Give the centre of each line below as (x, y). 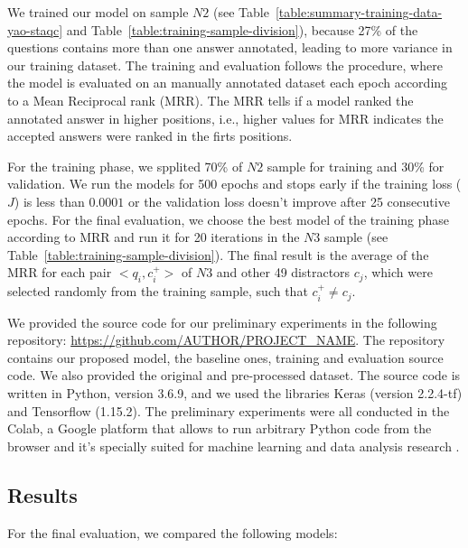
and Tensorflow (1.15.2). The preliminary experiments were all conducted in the (229, 410)
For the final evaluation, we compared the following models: (173, 532)
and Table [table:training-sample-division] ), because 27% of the (242, 29)
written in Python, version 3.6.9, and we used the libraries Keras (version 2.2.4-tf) (235, 392)
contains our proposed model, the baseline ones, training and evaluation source (225, 357)
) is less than (49, 201)
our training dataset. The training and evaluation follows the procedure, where (225, 65)
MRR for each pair (60, 272)
